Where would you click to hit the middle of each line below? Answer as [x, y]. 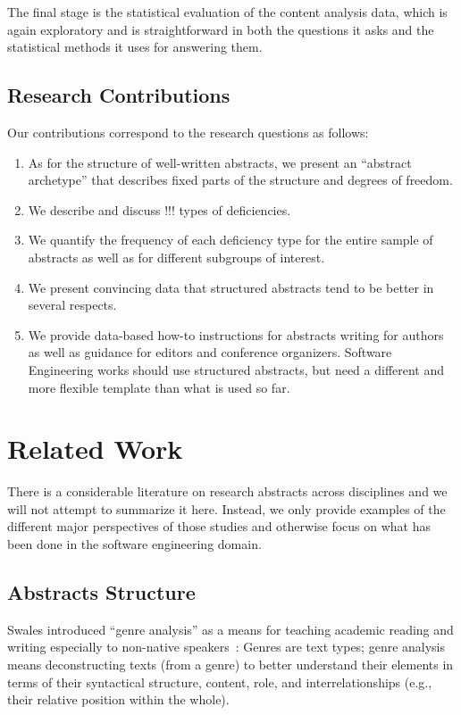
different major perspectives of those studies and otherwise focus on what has [219, 526]
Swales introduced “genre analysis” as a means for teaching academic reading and [230, 629]
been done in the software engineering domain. [134, 544]
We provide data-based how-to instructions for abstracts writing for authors [236, 334]
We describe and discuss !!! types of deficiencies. [159, 209]
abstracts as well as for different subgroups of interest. [176, 257]
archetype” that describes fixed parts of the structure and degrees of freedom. [240, 180]
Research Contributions [119, 95]
